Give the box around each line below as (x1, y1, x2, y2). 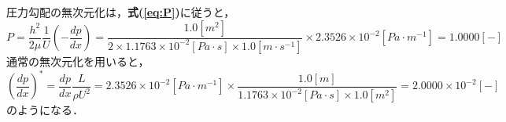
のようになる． (6, 102, 83, 117)
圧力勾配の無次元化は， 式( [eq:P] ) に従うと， (6, 4, 235, 20)
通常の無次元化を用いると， (6, 52, 150, 69)
